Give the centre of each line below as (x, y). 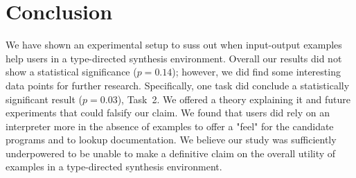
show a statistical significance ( (71, 72)
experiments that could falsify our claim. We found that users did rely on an (168, 113)
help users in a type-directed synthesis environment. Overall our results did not (174, 58)
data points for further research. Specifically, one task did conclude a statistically (178, 85)
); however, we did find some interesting (256, 72)
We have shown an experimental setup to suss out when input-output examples (174, 45)
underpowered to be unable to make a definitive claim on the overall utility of (171, 153)
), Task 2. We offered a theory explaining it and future (234, 99)
